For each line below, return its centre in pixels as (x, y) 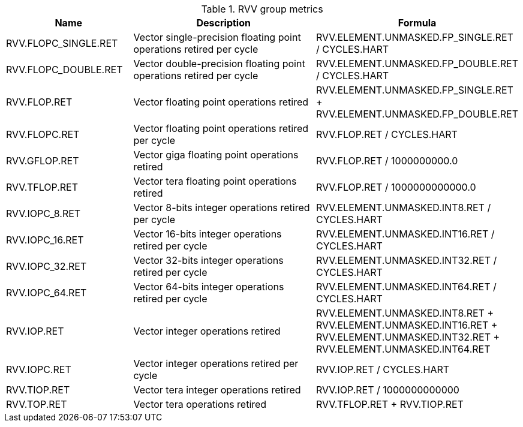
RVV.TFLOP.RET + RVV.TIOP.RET (390, 404)
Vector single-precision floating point (217, 37)
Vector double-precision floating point (219, 64)
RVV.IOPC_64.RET (46, 293)
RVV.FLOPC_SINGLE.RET (62, 43)
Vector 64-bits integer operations (209, 287)
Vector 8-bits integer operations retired (222, 208)
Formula (417, 23)
